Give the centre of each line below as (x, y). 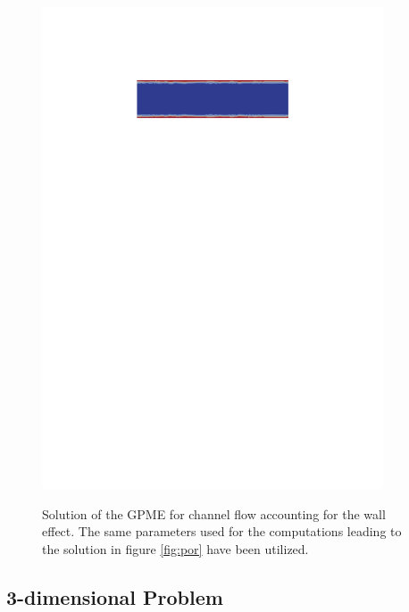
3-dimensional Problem (115, 596)
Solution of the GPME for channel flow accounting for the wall (214, 513)
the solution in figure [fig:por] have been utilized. (175, 548)
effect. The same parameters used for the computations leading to (222, 531)
